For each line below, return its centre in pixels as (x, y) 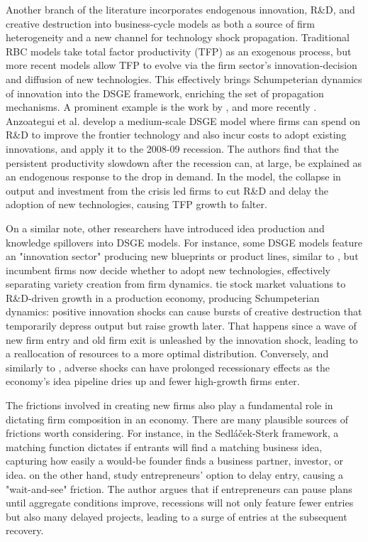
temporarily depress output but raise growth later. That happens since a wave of (181, 326)
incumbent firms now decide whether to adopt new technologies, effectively (168, 270)
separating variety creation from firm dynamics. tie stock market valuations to (176, 284)
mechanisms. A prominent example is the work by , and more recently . (161, 107)
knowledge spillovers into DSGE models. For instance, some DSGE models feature (184, 242)
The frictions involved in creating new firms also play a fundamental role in (169, 405)
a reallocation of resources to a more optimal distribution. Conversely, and (167, 353)
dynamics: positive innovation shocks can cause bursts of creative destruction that (184, 311)
